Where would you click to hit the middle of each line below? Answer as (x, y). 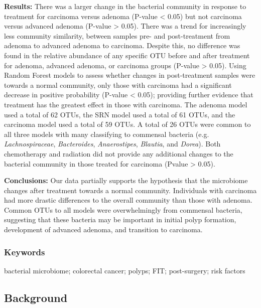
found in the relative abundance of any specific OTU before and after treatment (127, 55)
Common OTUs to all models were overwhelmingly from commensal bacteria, (123, 209)
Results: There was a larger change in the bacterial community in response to (125, 6)
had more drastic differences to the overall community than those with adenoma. (128, 200)
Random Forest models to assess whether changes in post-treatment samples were (130, 75)
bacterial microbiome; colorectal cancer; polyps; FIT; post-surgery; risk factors (125, 270)
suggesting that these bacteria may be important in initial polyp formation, (120, 219)
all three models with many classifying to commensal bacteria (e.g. (107, 134)
